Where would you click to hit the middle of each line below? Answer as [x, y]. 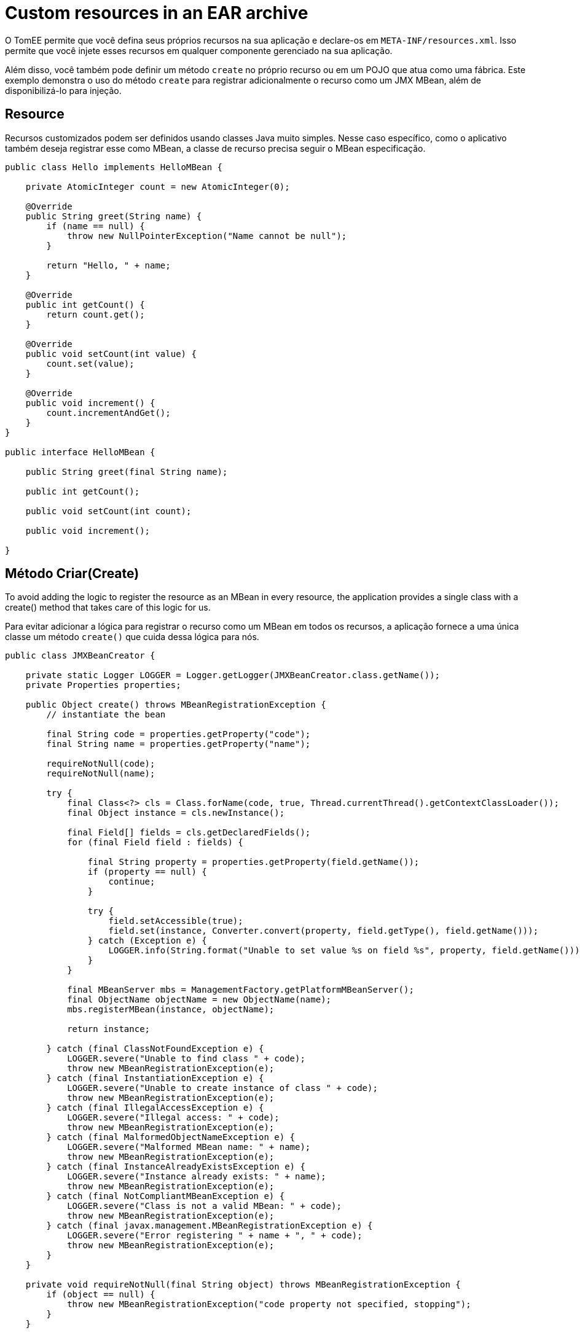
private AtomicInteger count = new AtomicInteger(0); [158, 186]
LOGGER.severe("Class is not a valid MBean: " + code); [204, 1206]
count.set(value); [90, 363]
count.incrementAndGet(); [108, 412]
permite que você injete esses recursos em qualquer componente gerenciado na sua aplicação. [199, 50]
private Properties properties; [103, 685]
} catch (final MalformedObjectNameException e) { [171, 1137]
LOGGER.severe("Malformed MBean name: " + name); [189, 1147]
